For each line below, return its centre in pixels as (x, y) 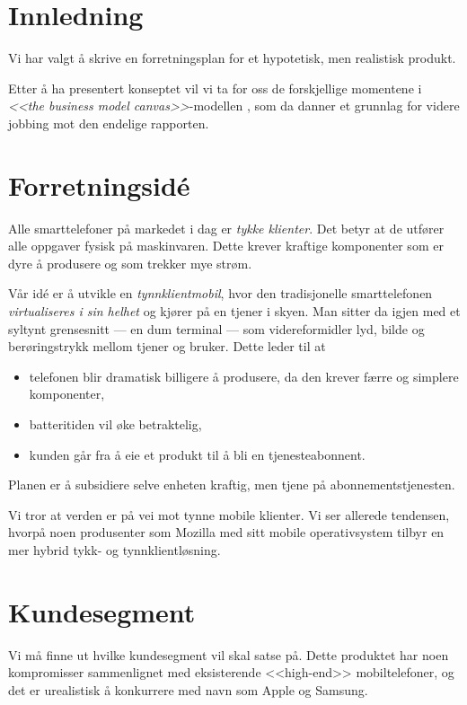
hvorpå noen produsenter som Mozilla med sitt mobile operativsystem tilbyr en (226, 532)
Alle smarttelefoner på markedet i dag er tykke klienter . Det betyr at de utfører (226, 228)
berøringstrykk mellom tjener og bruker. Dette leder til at (167, 346)
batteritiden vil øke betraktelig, (115, 423)
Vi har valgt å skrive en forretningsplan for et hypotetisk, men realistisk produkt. (232, 58)
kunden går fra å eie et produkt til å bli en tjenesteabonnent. (197, 454)
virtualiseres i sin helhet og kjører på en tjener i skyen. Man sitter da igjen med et (234, 311)
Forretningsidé (99, 185)
